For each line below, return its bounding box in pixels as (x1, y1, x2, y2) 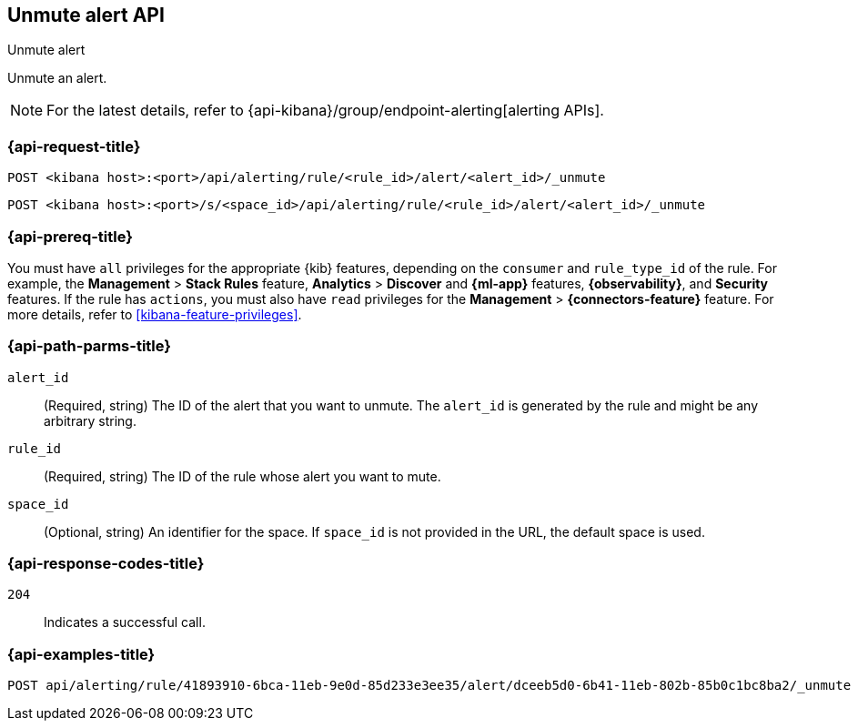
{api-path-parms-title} (7, 337, 171, 356)
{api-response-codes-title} (7, 554, 205, 573)
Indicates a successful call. (44, 614, 206, 631)
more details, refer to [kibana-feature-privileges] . (7, 306, 302, 322)
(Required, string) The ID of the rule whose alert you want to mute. (44, 468, 441, 484)
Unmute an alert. (7, 70, 107, 86)
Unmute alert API (7, 4, 165, 26)
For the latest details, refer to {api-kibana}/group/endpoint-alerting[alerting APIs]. (46, 101, 604, 120)
